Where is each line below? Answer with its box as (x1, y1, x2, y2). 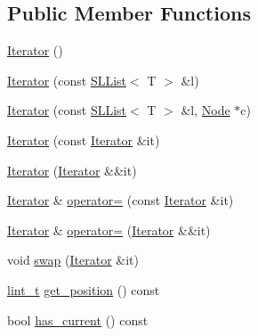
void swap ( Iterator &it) (7, 250, 139, 269)
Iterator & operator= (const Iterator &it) (7, 191, 234, 209)
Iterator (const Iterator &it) (7, 130, 160, 149)
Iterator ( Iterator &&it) (7, 160, 137, 179)
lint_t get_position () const (7, 280, 160, 299)
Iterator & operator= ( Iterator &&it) (7, 220, 211, 239)
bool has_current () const (7, 310, 149, 329)
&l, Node (181, 101, 230, 119)
